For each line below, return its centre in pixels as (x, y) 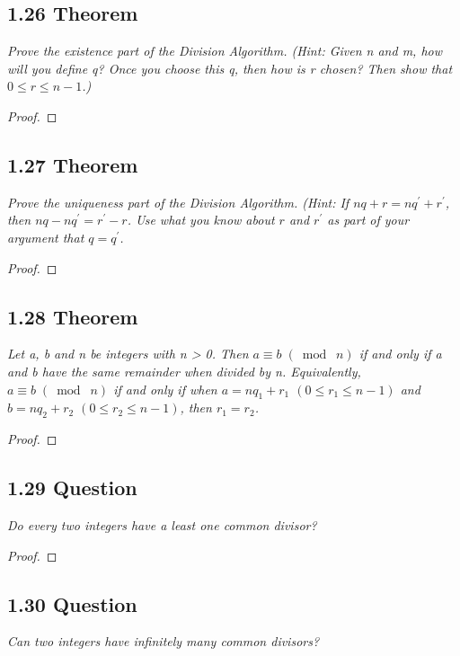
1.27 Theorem (73, 164)
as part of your (368, 220)
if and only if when (165, 389)
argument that (46, 237)
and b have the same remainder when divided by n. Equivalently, (184, 371)
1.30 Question (72, 603)
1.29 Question (72, 488)
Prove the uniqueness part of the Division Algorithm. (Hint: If (178, 202)
